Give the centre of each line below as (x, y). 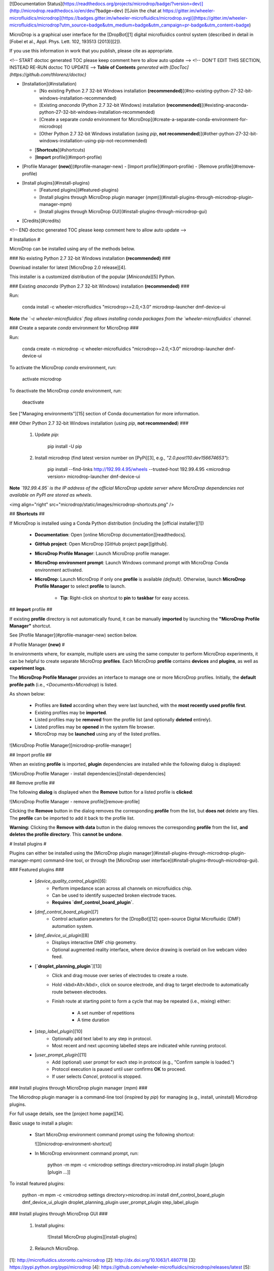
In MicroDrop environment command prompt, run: (87, 1153)
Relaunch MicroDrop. (57, 1249)
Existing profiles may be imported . (71, 712)
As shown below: (27, 694)
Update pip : (47, 435)
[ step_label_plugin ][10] (59, 1032)
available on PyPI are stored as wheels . (51, 495)
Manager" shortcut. (30, 626)
